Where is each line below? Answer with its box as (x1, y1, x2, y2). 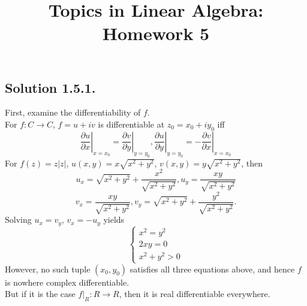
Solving (5, 213, 32, 226)
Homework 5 (102, 21, 210, 46)
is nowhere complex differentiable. (5, 275, 130, 288)
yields (103, 213, 125, 226)
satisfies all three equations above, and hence (130, 262, 295, 275)
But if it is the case (5, 287, 76, 300)
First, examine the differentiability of (5, 106, 141, 119)
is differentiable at (98, 117, 165, 130)
